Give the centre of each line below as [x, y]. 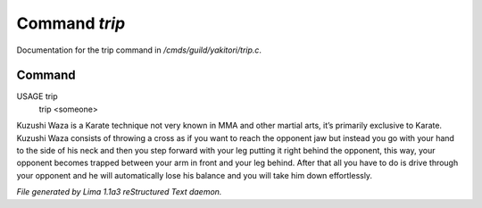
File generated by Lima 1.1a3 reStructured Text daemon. [119, 192]
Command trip [71, 23]
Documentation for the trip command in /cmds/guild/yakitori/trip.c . [139, 50]
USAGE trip [37, 96]
